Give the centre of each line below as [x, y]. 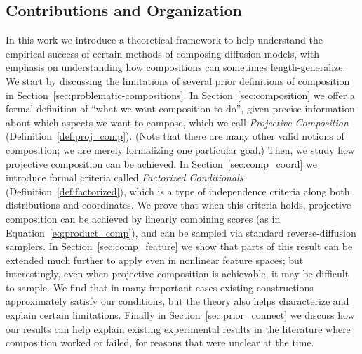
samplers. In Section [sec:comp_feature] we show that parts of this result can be [179, 246]
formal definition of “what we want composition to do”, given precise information [180, 109]
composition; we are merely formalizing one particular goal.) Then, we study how [180, 149]
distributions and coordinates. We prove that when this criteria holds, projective [179, 205]
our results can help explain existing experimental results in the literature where [178, 328]
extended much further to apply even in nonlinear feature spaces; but [155, 260]
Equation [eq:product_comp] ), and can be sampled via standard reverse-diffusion [181, 232]
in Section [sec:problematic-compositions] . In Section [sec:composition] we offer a [180, 94]
